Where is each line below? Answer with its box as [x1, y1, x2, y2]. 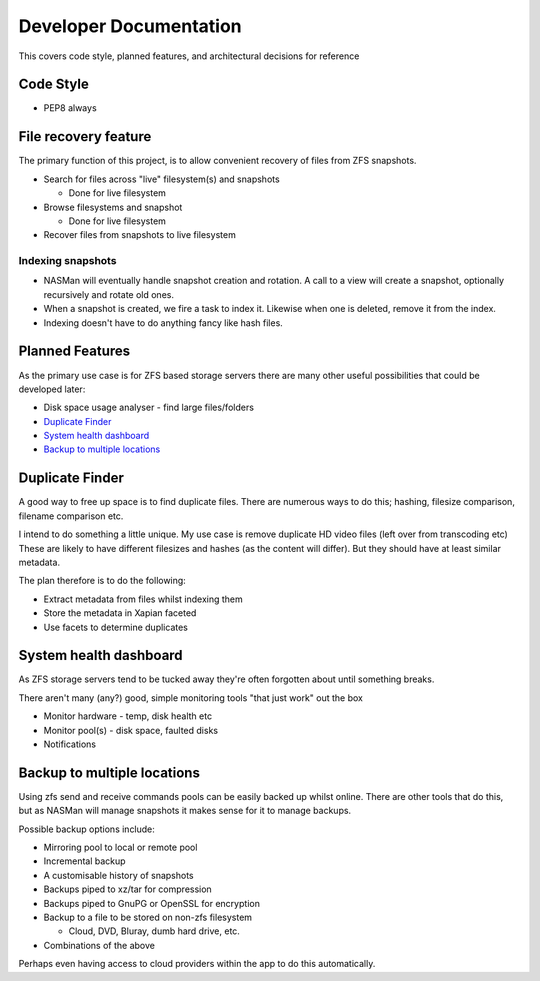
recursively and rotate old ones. [43, 288, 175, 300]
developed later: [18, 383, 86, 395]
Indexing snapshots [18, 254, 117, 268]
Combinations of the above [43, 939, 155, 951]
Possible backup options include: [18, 823, 155, 835]
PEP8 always [43, 102, 97, 114]
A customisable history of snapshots [43, 869, 194, 881]
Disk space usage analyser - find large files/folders [43, 401, 255, 414]
